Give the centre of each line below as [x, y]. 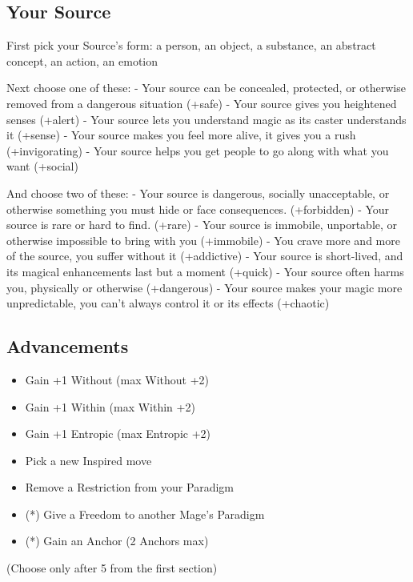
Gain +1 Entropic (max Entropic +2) [118, 433]
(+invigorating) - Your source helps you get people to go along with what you [198, 150]
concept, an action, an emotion [82, 60]
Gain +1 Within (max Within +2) [110, 406]
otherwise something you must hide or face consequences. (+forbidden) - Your [198, 209]
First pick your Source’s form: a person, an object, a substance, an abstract [191, 45]
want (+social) [42, 166]
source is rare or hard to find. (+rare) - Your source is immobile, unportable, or [202, 225]
